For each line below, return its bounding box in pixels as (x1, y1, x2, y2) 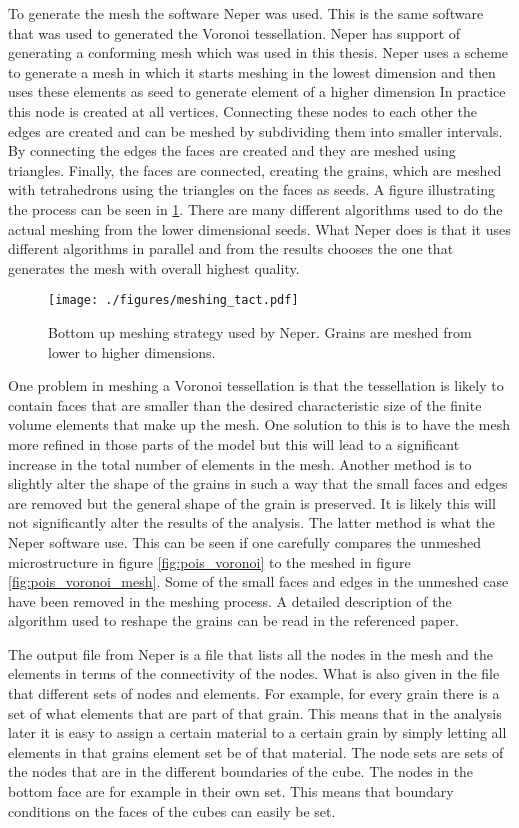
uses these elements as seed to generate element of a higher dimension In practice (8, 81, 506, 102)
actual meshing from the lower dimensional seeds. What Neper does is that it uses (8, 218, 511, 239)
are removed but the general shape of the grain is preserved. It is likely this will (8, 492, 496, 513)
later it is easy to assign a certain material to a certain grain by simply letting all (8, 722, 507, 743)
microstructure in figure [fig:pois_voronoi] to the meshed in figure (8, 551, 411, 572)
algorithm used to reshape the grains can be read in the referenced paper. (8, 610, 459, 631)
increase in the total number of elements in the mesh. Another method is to (8, 453, 472, 474)
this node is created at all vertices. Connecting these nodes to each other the (8, 100, 478, 121)
